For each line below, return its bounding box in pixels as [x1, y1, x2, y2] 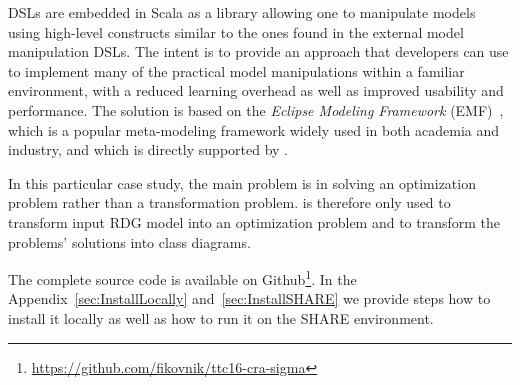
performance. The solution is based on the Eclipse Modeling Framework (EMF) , [8, 99, 504, 120]
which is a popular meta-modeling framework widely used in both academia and [8, 119, 500, 140]
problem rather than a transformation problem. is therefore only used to [8, 192, 451, 213]
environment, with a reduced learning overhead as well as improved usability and [8, 80, 504, 101]
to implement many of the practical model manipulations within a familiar [8, 60, 465, 81]
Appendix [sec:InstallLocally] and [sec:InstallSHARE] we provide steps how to [8, 288, 491, 309]
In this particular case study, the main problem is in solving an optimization [8, 172, 476, 193]
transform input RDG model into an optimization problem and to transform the [8, 211, 501, 232]
